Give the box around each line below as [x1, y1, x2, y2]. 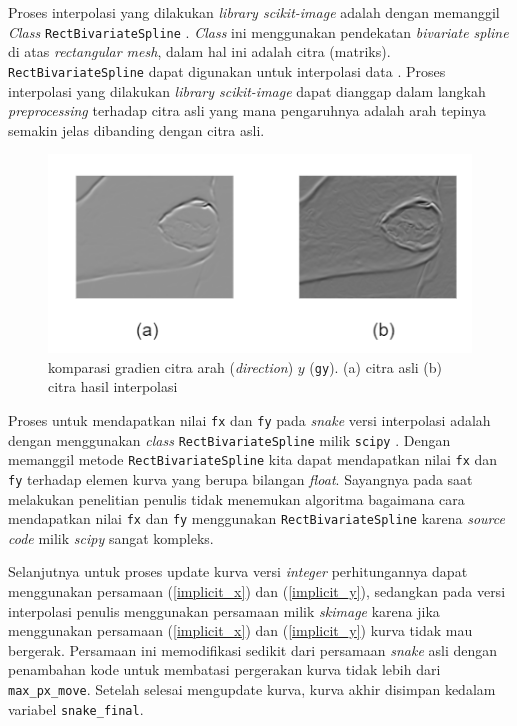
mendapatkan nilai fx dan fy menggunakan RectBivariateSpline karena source [8, 508, 505, 529]
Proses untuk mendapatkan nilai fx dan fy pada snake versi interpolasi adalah [8, 409, 491, 430]
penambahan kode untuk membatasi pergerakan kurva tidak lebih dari [8, 659, 441, 680]
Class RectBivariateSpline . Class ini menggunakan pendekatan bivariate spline [8, 21, 509, 42]
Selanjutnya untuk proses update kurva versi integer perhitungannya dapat [8, 561, 468, 582]
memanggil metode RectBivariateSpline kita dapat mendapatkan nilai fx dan [8, 449, 498, 470]
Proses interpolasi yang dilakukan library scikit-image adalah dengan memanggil [8, 2, 500, 22]
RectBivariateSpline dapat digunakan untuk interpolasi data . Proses [8, 60, 446, 81]
